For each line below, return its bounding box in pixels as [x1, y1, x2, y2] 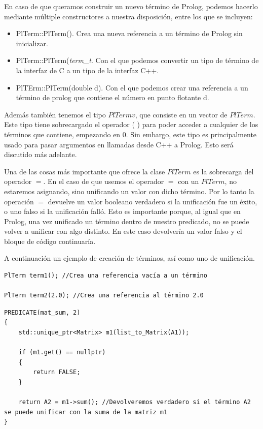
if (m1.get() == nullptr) [18, 349, 106, 356]
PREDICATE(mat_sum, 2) [4, 309, 81, 316]
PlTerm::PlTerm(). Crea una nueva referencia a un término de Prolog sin [16, 28, 243, 39]
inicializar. [16, 38, 48, 48]
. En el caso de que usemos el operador [43, 176, 164, 187]
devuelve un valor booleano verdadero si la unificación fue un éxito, [48, 196, 257, 206]
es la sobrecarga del [193, 166, 254, 176]
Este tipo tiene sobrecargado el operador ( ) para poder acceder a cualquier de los [4, 119, 258, 130]
